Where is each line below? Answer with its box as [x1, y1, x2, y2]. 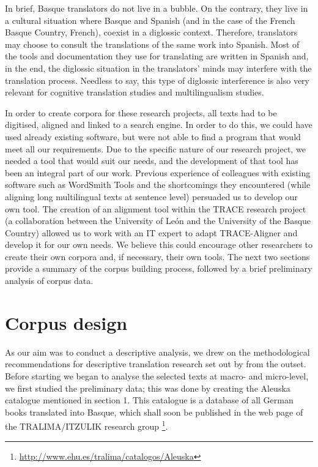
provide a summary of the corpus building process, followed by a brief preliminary [5, 262, 312, 275]
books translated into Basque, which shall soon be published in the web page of [5, 405, 303, 418]
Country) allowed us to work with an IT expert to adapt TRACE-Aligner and [5, 226, 298, 239]
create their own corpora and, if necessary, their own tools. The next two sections [5, 250, 310, 263]
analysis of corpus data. [5, 274, 94, 287]
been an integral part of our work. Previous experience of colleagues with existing [5, 166, 311, 179]
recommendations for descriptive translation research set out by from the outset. [5, 357, 306, 370]
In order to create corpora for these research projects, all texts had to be [5, 106, 277, 119]
